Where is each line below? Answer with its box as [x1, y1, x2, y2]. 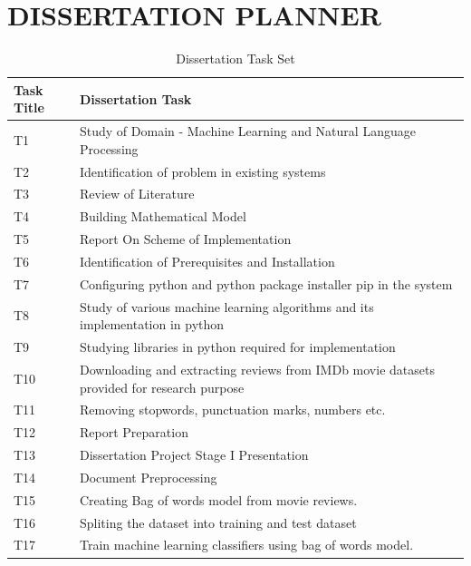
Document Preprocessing [80, 467, 217, 486]
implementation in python [80, 315, 225, 334]
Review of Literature [80, 184, 195, 203]
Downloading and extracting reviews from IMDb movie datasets [80, 359, 435, 378]
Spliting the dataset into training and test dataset [80, 512, 357, 532]
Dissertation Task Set [176, 49, 295, 68]
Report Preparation [80, 423, 188, 442]
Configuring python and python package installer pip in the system [80, 274, 453, 293]
